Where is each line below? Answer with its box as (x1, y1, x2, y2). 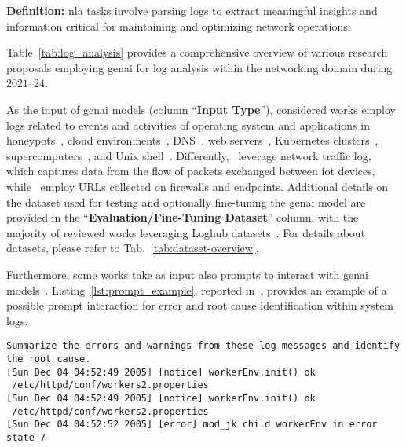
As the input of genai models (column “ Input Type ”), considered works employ (6, 101, 396, 117)
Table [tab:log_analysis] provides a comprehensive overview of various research (6, 44, 388, 60)
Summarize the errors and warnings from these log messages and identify (6, 340, 401, 352)
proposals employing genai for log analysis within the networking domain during (6, 59, 393, 75)
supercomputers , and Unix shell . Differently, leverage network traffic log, (6, 147, 371, 163)
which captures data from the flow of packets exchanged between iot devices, (6, 163, 375, 179)
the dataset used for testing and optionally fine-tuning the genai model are (6, 193, 366, 210)
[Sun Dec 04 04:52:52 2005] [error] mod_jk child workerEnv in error (6, 419, 378, 431)
